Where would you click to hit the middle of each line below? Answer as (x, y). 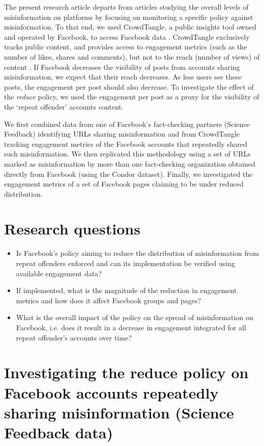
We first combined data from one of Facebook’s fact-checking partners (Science (127, 124)
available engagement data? (59, 273)
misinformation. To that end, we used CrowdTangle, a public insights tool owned (130, 27)
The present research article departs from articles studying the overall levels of (126, 7)
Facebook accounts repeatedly (111, 392)
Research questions (72, 229)
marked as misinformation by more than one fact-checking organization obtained (130, 163)
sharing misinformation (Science (119, 412)
